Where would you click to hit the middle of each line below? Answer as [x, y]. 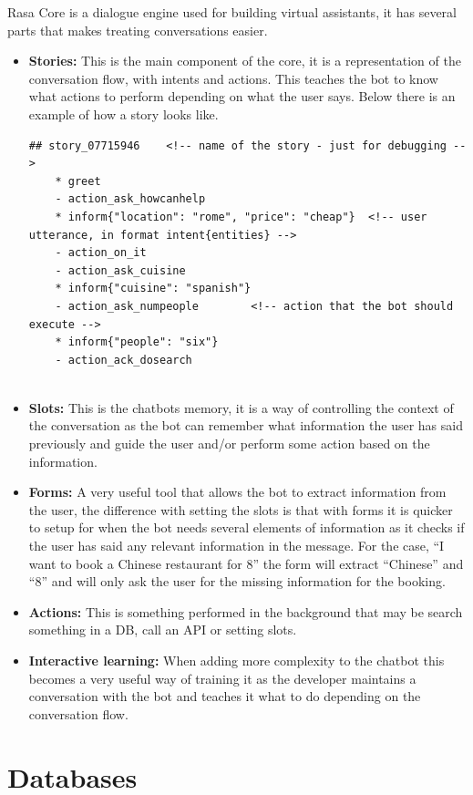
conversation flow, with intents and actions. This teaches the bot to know [233, 78]
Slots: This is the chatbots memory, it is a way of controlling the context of [241, 407]
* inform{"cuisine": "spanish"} [153, 289]
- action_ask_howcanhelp [130, 199]
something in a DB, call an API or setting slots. [163, 630]
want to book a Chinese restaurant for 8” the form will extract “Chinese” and [246, 563]
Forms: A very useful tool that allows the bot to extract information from [237, 492]
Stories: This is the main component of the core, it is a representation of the [245, 61]
